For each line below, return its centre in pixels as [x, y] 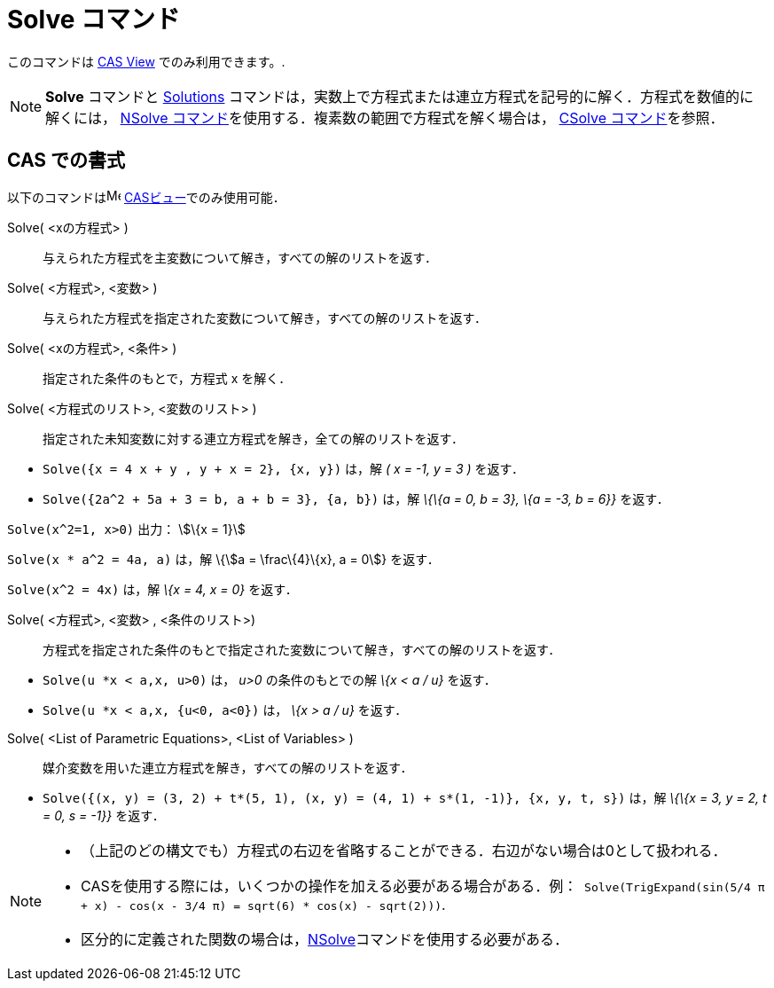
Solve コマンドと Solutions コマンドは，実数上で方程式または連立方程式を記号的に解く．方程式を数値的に [400, 96]
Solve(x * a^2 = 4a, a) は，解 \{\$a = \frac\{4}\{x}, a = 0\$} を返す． [223, 559]
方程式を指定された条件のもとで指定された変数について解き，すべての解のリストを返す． [302, 649]
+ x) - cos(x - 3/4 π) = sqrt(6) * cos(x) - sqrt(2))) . [263, 904]
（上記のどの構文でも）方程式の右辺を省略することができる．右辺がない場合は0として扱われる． [404, 850]
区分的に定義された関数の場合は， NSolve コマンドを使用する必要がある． [324, 939]
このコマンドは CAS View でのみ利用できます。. [146, 61]
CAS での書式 [66, 161]
